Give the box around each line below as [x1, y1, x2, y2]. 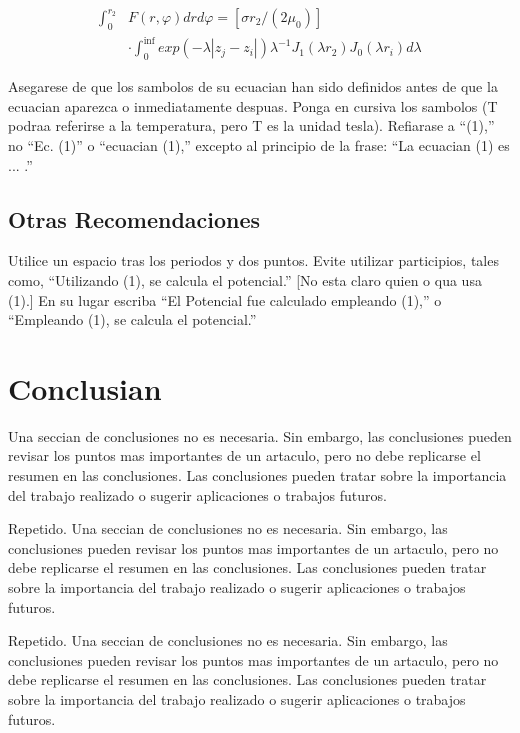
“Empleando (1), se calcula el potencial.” [8, 309, 257, 330]
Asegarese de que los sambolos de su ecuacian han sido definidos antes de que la [8, 76, 498, 97]
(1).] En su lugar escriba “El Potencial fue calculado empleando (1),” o [8, 289, 442, 310]
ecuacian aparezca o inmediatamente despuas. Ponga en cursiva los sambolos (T [8, 95, 498, 116]
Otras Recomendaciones [8, 203, 261, 234]
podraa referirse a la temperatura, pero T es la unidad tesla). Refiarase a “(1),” [8, 115, 495, 136]
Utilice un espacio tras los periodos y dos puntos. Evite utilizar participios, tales [8, 250, 499, 271]
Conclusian [8, 367, 162, 408]
